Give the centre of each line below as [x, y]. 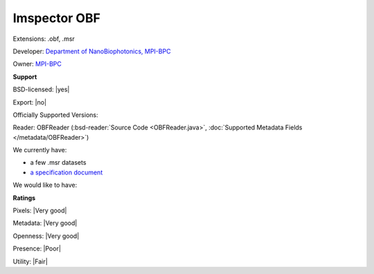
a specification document [66, 172]
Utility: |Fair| [30, 261]
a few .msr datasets [58, 163]
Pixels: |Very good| [40, 210]
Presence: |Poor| [37, 248]
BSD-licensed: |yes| [41, 89]
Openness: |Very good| [46, 236]
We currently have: [40, 150]
